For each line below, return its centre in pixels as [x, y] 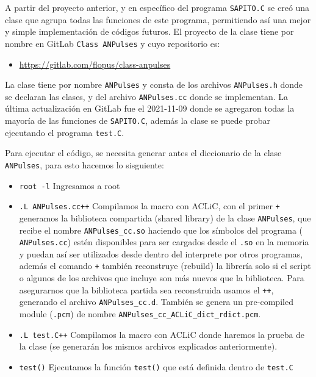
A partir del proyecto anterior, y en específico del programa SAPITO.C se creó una [157, 7]
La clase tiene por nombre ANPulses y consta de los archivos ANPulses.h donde [154, 84]
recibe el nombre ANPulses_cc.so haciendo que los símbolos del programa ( [161, 230]
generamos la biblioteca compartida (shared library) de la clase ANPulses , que [165, 217]
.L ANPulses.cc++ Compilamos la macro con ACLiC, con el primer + [149, 206]
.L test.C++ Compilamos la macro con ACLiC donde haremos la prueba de [162, 334]
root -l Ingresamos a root [70, 185]
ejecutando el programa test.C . [65, 132]
